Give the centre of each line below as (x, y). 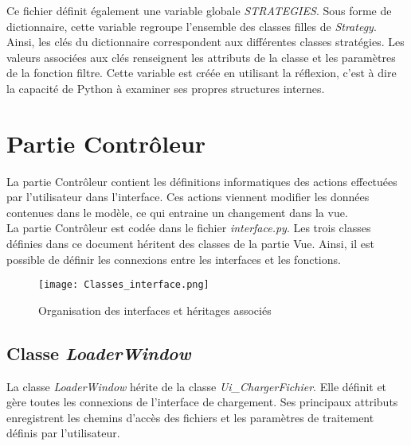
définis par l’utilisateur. (63, 433)
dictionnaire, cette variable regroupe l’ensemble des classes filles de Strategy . (192, 26)
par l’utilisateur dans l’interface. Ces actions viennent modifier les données (188, 197)
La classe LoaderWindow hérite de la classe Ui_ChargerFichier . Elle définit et (197, 386)
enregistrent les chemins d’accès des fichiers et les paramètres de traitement (190, 417)
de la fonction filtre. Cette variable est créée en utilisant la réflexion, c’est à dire (202, 73)
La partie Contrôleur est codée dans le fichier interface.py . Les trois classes (189, 228)
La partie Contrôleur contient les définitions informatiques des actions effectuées (202, 181)
